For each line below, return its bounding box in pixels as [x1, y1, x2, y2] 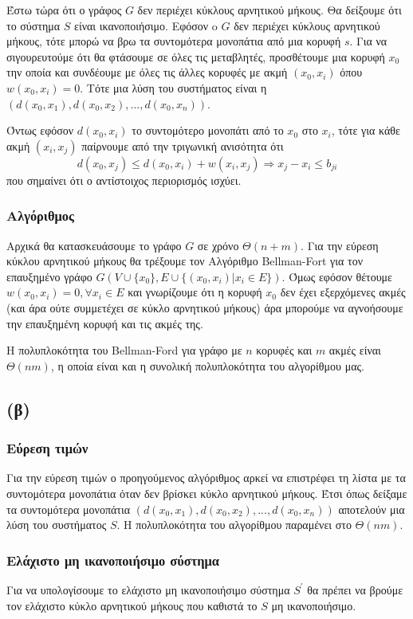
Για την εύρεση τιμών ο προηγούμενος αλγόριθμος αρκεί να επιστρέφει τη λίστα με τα [6, 469, 406, 486]
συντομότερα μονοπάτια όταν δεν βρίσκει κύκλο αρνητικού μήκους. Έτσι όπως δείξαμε [6, 484, 407, 501]
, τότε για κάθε [331, 122, 400, 139]
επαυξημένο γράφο [6, 268, 92, 284]
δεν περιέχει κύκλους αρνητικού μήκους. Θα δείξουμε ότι [137, 2, 402, 18]
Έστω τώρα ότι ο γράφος [6, 2, 122, 18]
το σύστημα [6, 17, 61, 33]
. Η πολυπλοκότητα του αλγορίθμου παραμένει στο [116, 516, 352, 533]
